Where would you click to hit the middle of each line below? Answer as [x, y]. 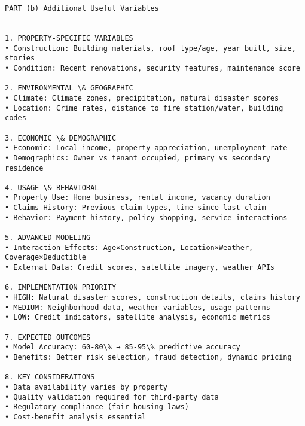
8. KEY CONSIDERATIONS [50, 377]
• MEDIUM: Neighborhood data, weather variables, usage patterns [138, 307]
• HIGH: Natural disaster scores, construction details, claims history [152, 298]
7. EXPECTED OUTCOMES [48, 337]
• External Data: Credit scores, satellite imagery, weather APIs [140, 268]
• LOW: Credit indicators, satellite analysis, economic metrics [138, 317]
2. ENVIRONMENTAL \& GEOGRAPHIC [69, 88]
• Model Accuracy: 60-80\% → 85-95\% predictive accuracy [123, 347]
